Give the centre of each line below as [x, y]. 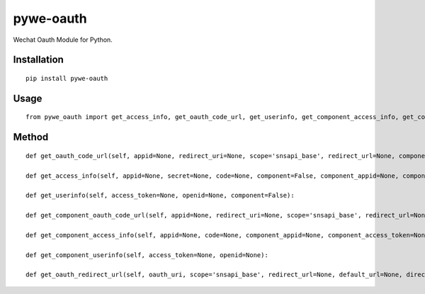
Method [31, 137]
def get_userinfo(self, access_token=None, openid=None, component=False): [160, 196]
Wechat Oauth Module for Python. [63, 40]
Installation [38, 60]
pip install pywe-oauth [67, 78]
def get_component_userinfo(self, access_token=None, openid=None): [147, 255]
